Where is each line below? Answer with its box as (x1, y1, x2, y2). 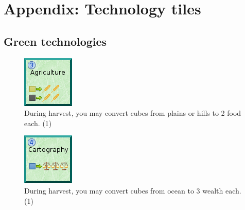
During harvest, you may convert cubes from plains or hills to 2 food (24, 108, 241, 118)
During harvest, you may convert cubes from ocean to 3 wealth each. (24, 185, 241, 196)
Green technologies (4, 33, 107, 49)
